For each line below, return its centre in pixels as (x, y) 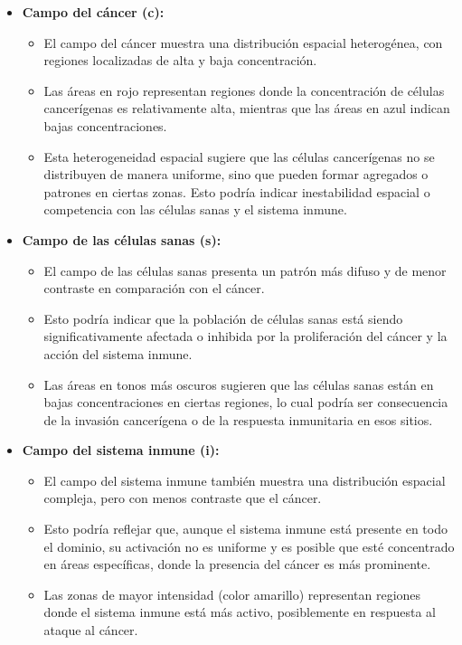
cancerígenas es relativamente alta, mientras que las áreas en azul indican (247, 108)
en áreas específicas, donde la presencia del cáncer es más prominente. (237, 564)
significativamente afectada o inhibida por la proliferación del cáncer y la (245, 336)
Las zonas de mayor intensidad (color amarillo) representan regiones (232, 594)
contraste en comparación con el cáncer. (154, 288)
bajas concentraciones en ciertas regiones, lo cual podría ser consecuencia (246, 402)
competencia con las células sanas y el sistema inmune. (195, 209)
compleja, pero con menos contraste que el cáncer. (183, 498)
